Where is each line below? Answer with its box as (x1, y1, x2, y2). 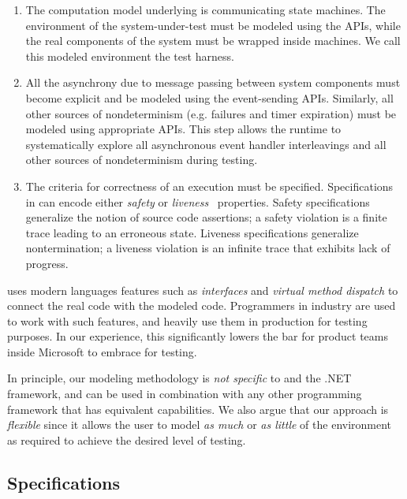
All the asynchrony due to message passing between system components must (25, 74, 401, 91)
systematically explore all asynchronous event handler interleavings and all (25, 136, 386, 152)
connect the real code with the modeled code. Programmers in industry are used (7, 297, 396, 314)
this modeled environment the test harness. (25, 47, 234, 64)
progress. (25, 255, 69, 271)
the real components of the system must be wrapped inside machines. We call (25, 32, 401, 49)
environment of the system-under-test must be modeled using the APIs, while (25, 17, 401, 33)
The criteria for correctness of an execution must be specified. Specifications (25, 177, 394, 194)
